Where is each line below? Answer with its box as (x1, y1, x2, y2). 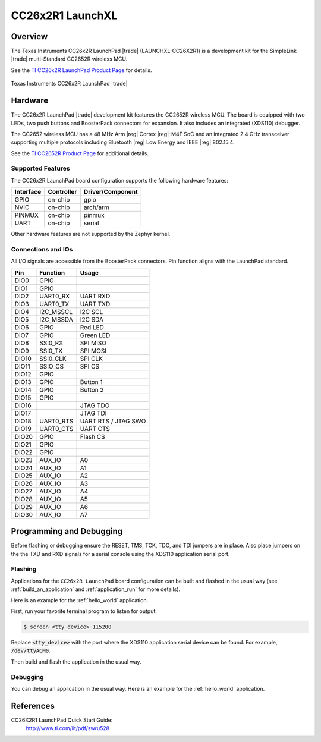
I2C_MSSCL (39, 307, 73, 316)
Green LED (80, 331, 111, 339)
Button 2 (80, 385, 104, 394)
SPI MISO (80, 339, 107, 347)
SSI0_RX (39, 339, 64, 347)
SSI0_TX (39, 347, 63, 355)
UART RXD (80, 292, 111, 300)
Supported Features (11, 164, 71, 172)
